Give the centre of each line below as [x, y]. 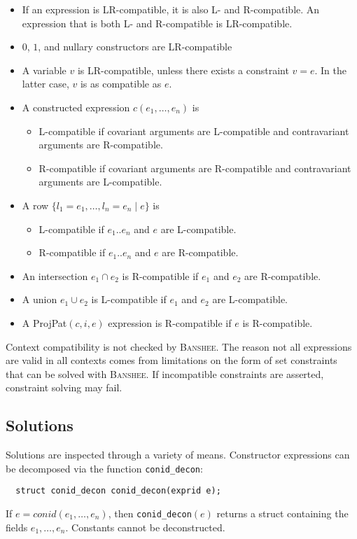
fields [17, 527]
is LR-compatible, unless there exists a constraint [183, 70]
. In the [331, 70]
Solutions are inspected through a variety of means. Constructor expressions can [178, 455]
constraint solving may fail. [64, 387]
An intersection [55, 275]
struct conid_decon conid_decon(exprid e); [118, 491]
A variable [44, 70]
